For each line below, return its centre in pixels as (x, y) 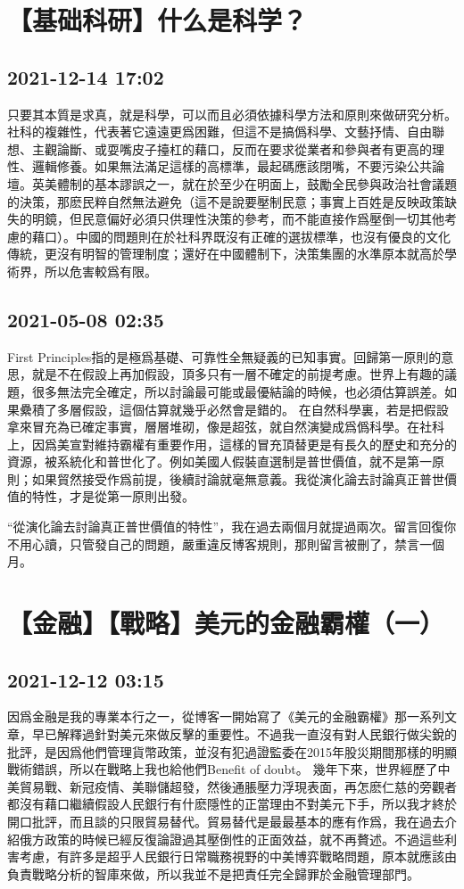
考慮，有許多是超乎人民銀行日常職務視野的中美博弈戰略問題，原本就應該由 (238, 856)
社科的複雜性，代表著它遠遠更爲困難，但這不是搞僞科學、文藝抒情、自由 (220, 132)
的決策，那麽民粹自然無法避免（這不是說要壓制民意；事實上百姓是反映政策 (226, 201)
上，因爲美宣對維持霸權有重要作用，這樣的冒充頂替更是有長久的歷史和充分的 (232, 444)
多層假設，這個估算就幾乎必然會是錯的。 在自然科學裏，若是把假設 (253, 409)
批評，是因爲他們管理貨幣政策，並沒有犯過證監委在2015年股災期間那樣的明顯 (232, 751)
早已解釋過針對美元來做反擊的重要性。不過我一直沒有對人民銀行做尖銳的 (244, 734)
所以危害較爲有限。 (100, 271)
